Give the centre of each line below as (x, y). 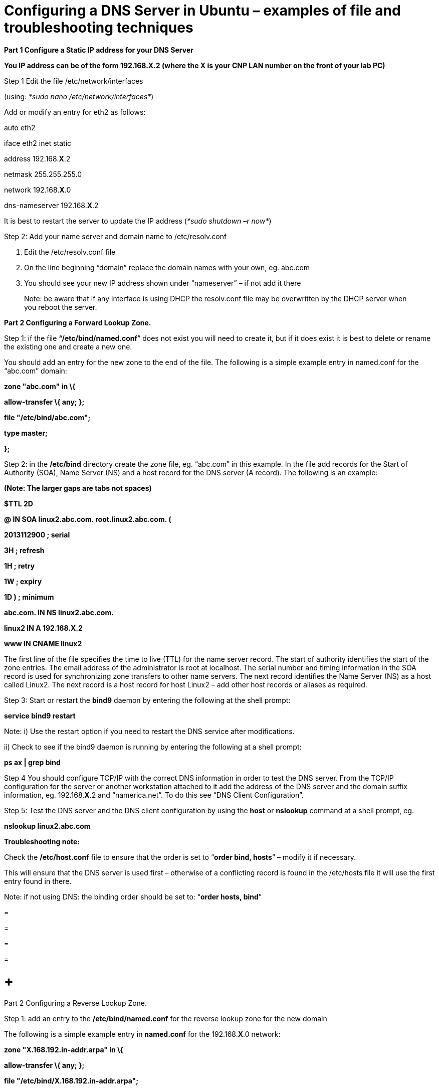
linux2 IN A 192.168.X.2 (43, 628)
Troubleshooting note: (42, 841)
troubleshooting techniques (99, 28)
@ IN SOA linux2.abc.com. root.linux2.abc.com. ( (88, 519)
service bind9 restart (40, 715)
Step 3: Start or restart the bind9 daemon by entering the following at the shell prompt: (147, 700)
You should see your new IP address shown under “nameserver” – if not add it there (163, 283)
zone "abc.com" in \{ (40, 386)
